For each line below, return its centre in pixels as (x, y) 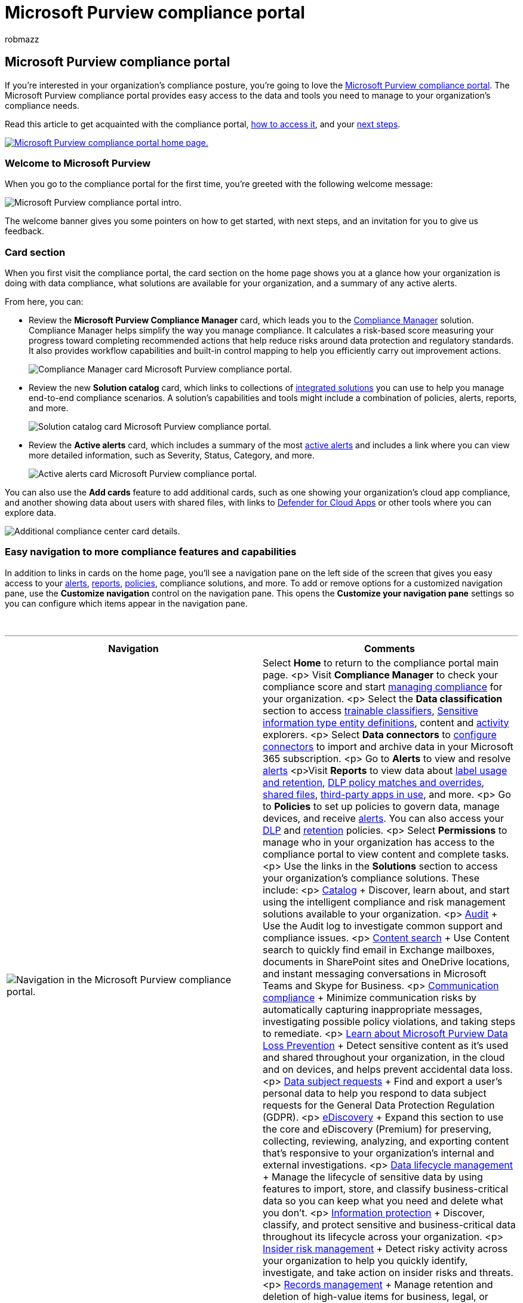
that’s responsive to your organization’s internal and (379, 1153)
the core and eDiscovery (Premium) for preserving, (377, 1129)
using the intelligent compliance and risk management (384, 902)
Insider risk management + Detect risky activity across (385, 1248)
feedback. (24, 231)
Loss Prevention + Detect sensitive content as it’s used (386, 1045)
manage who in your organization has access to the (379, 842)
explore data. (30, 513)
